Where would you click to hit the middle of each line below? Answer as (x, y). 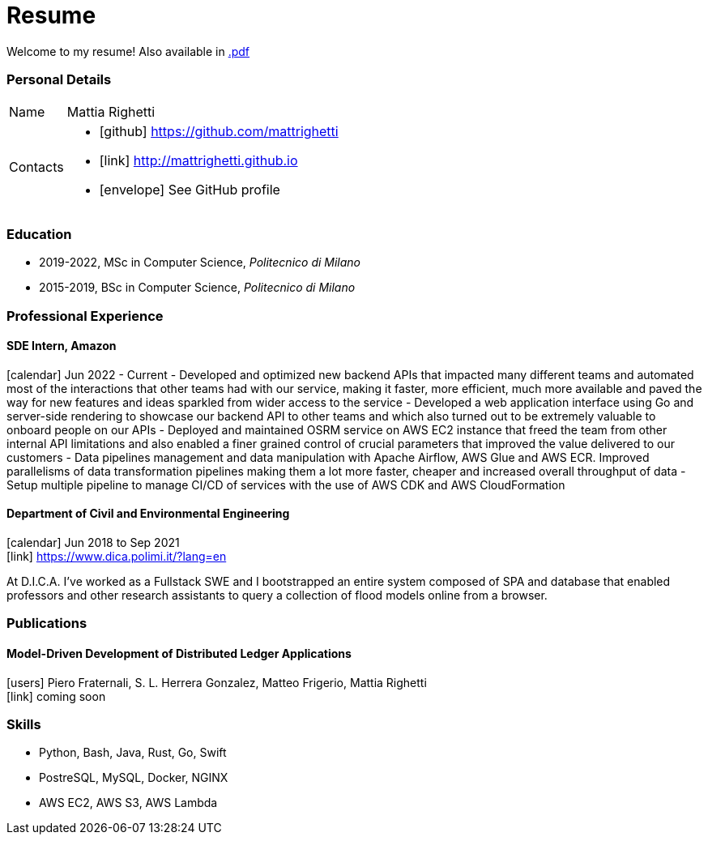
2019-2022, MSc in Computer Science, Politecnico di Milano (200, 263)
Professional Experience (85, 316)
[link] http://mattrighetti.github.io (198, 160)
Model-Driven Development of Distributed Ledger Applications (179, 654)
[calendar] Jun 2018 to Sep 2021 (93, 543)
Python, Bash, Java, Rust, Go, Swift (133, 753)
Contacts (36, 166)
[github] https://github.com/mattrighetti (219, 131)
